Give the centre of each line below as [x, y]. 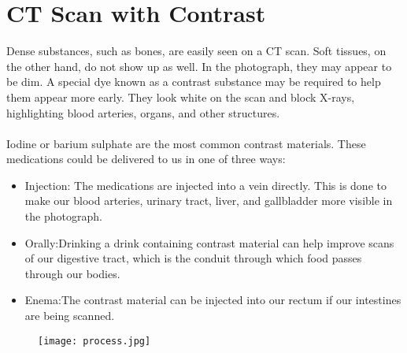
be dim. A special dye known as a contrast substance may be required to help [194, 82]
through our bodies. [72, 273]
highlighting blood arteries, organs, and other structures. [143, 112]
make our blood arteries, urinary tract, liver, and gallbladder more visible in [209, 201]
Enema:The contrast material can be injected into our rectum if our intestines [213, 300]
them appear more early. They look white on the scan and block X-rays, [181, 97]
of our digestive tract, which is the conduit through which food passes [193, 258]
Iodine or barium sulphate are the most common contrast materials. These [186, 143]
